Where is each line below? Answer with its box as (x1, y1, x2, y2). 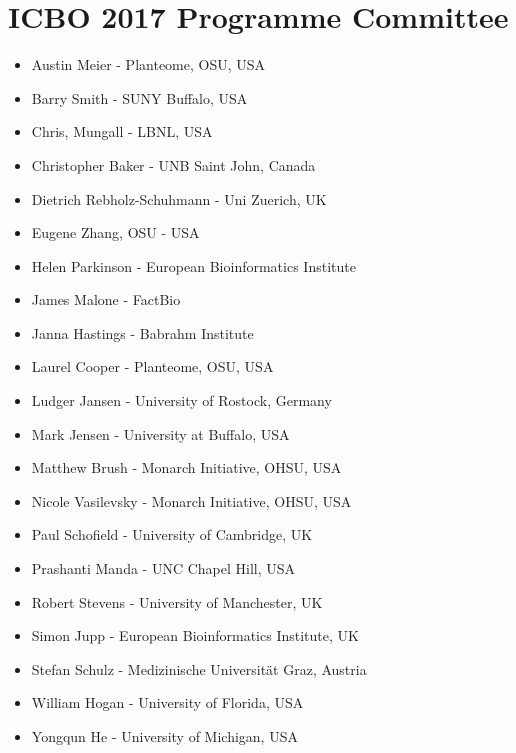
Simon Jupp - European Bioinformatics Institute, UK (31, 625, 359, 646)
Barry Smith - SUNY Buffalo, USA (31, 87, 248, 108)
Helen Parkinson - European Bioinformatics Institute (31, 255, 356, 276)
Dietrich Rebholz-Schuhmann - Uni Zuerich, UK (31, 188, 327, 209)
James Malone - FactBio (31, 289, 181, 310)
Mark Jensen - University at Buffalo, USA (31, 423, 290, 444)
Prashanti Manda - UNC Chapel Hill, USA (31, 558, 296, 579)
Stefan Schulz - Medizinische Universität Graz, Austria (31, 658, 367, 679)
